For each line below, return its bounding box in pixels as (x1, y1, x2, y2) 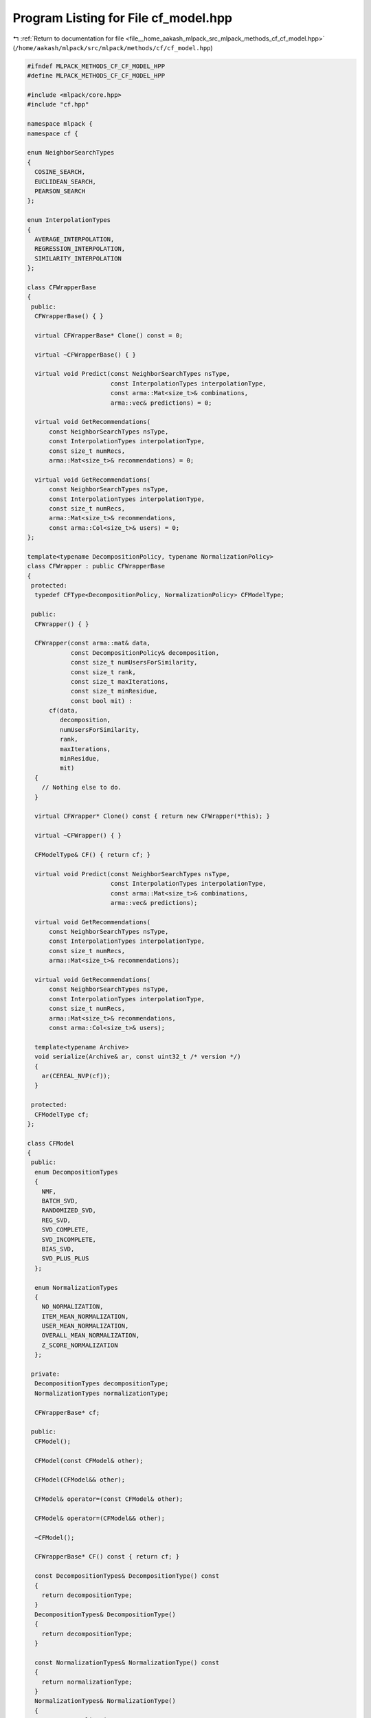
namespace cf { (27, 129, 78, 137)
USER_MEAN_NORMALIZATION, (41, 1322, 129, 1330)
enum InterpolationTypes (27, 216, 111, 224)
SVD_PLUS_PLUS (41, 1255, 89, 1262)
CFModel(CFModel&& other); (34, 1476, 126, 1484)
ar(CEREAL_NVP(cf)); (41, 1072, 111, 1080)
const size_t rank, (70, 668, 137, 676)
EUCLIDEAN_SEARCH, (34, 177, 96, 186)
